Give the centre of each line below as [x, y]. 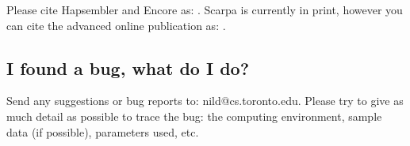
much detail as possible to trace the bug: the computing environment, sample [194, 116]
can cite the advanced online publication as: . [116, 25]
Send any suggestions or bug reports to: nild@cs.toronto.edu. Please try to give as [205, 101]
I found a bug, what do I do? [128, 67]
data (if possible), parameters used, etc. [103, 131]
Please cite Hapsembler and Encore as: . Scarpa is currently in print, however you [205, 9]
